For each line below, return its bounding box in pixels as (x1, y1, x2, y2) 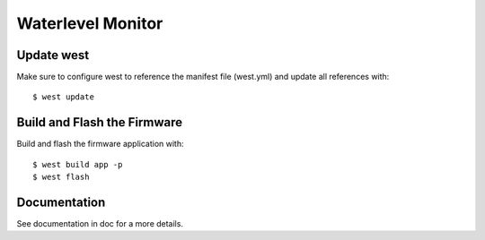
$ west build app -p (32, 159, 123, 169)
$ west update (32, 92, 94, 102)
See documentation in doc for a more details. (16, 219, 184, 229)
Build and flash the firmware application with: (16, 139, 184, 150)
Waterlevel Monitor (16, 13, 163, 33)
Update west (16, 47, 90, 63)
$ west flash (32, 172, 90, 183)
